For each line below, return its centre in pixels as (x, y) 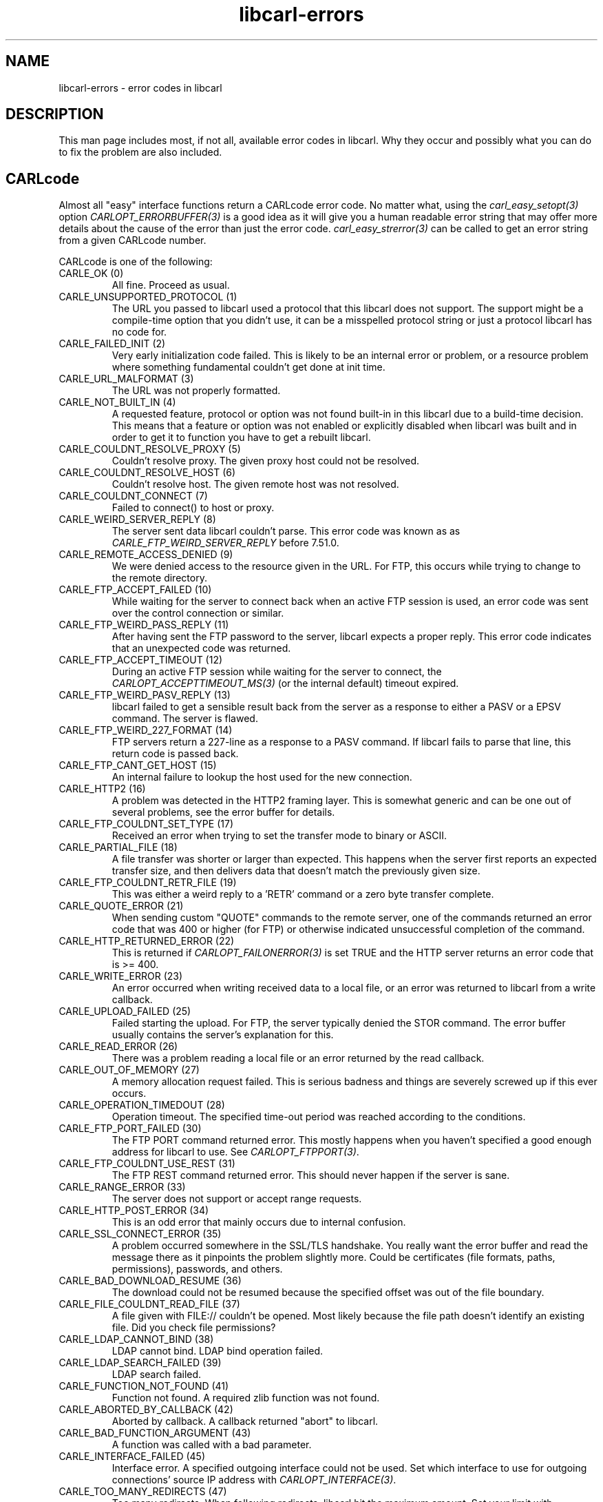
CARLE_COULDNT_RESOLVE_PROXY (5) (150, 449)
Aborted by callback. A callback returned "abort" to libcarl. (245, 1421)
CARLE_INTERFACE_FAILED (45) (132, 1457)
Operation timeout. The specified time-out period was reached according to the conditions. (319, 1117)
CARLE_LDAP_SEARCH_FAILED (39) (140, 1363)
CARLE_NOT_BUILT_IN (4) (117, 402)
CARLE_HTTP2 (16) (102, 789)
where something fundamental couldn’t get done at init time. (248, 367)
